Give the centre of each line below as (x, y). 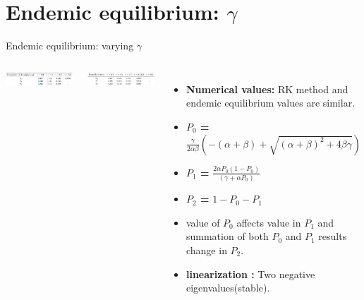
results (333, 236)
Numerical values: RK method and (267, 89)
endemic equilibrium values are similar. (271, 103)
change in (206, 250)
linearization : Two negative (250, 274)
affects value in (269, 222)
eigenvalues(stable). (228, 288)
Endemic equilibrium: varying (70, 46)
